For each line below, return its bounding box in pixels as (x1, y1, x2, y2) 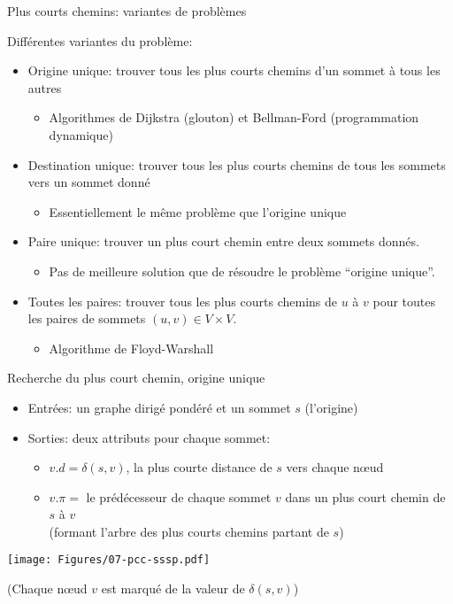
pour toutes (372, 291, 435, 310)
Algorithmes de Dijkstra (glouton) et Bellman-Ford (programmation (49, 108, 419, 127)
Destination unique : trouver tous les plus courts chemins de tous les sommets (27, 155, 446, 174)
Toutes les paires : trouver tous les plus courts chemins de (27, 291, 337, 310)
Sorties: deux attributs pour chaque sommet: (27, 428, 271, 446)
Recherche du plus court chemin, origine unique (7, 368, 265, 387)
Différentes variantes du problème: (7, 31, 193, 50)
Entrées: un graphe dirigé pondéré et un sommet (27, 398, 291, 416)
